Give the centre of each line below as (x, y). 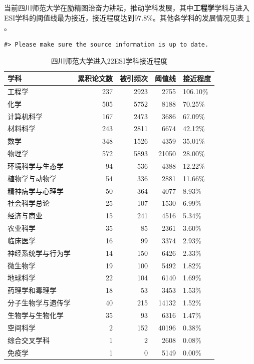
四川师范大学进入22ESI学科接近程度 (109, 61)
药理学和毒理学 (32, 290)
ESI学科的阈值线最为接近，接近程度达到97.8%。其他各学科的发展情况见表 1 (127, 17)
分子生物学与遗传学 (39, 303)
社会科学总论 (29, 203)
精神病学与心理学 (36, 191)
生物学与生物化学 (36, 315)
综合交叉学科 (29, 340)
